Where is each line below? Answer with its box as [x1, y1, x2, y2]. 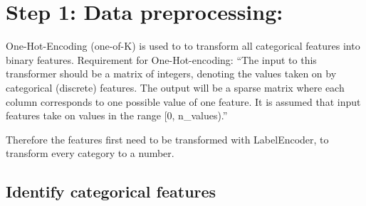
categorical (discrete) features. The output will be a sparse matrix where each [6, 80, 345, 94]
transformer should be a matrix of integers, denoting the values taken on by [6, 66, 337, 81]
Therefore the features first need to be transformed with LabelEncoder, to [6, 131, 329, 146]
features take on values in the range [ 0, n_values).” [6, 108, 228, 123]
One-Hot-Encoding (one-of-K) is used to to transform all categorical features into [6, 38, 360, 53]
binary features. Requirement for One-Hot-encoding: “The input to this [6, 52, 317, 67]
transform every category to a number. [6, 146, 174, 161]
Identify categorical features [6, 180, 216, 202]
